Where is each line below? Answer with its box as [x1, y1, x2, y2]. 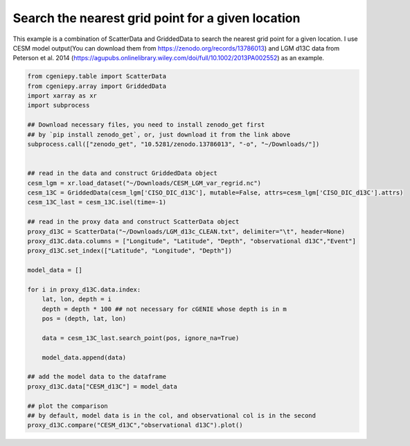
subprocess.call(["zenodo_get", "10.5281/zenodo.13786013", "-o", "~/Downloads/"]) [27, 141, 320, 148]
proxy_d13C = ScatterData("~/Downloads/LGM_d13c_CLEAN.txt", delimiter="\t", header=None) [27, 227, 346, 235]
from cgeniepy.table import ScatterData [27, 73, 166, 80]
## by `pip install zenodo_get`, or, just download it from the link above [27, 130, 291, 139]
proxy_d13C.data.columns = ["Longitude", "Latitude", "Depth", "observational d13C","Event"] [27, 237, 357, 245]
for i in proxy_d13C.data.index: [27, 285, 141, 294]
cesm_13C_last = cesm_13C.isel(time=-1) [27, 198, 166, 206]
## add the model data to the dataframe [27, 373, 166, 381]
